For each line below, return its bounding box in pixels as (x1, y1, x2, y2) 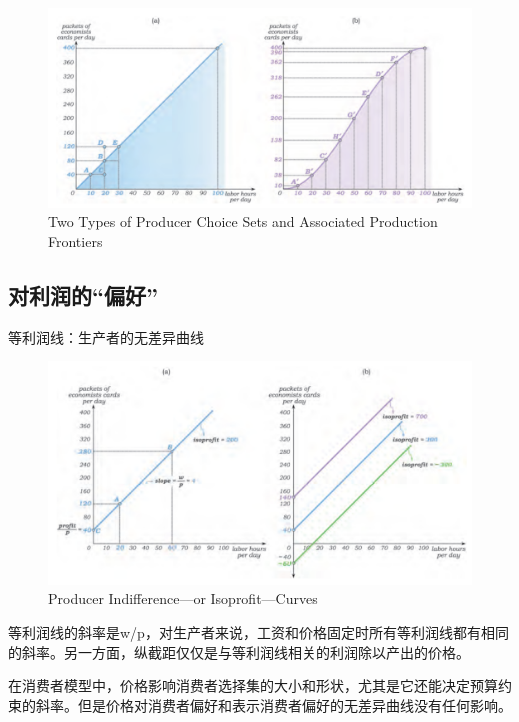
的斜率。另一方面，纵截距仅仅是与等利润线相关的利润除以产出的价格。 (8, 641, 470, 662)
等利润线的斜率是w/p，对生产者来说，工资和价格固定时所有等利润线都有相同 (8, 621, 509, 642)
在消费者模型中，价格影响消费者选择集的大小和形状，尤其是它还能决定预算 (8, 675, 498, 696)
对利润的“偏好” (8, 279, 158, 310)
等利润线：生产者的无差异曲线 (8, 326, 204, 347)
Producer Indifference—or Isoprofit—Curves (48, 588, 318, 609)
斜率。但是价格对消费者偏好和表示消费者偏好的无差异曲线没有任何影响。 (35, 694, 512, 715)
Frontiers (48, 230, 103, 251)
